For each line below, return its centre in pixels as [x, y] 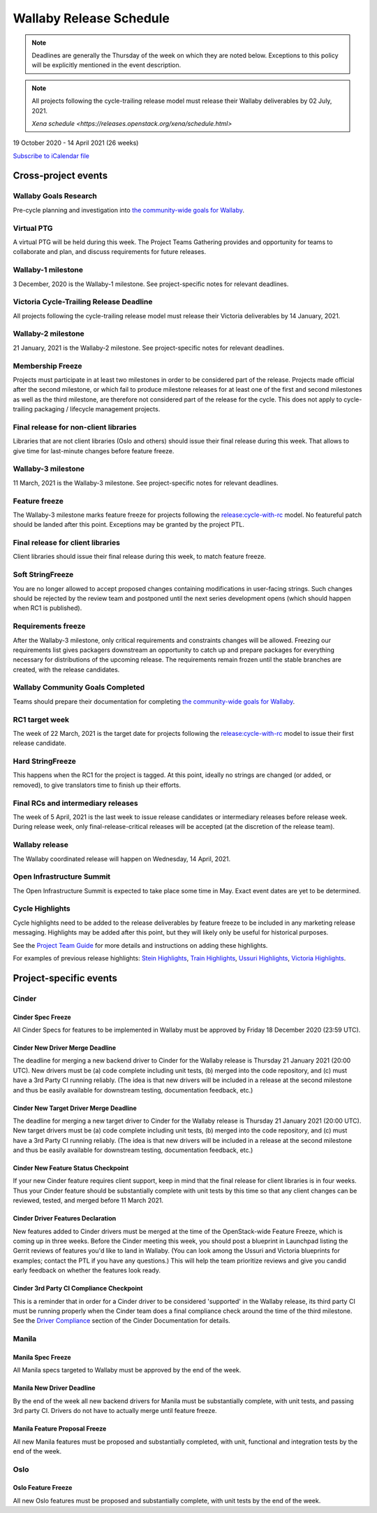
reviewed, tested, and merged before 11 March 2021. [88, 1200]
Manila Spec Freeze [42, 1357]
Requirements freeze [49, 626]
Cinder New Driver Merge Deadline [65, 1047]
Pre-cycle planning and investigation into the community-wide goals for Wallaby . [128, 210]
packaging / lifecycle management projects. [97, 409]
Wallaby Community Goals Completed [79, 688]
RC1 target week [41, 719]
